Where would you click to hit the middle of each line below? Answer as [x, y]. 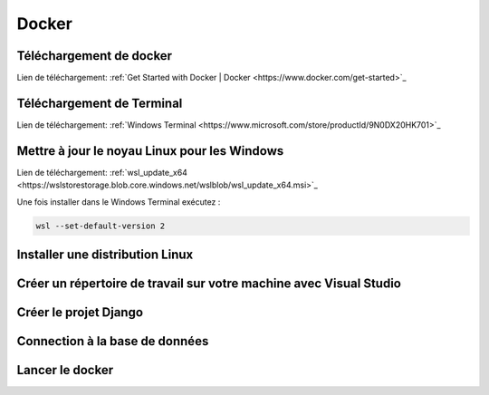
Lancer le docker [65, 370]
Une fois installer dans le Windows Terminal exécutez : [119, 202]
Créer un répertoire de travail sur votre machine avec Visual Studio [209, 284]
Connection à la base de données [113, 341]
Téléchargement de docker [94, 56]
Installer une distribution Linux [105, 255]
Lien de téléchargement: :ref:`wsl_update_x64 [102, 172]
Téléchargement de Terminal [100, 103]
